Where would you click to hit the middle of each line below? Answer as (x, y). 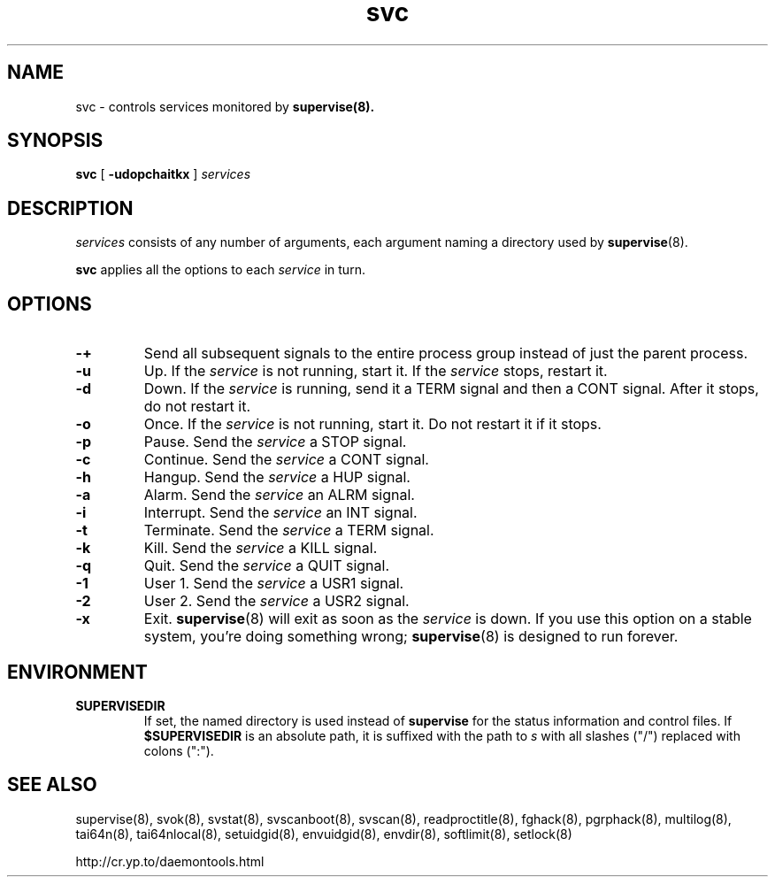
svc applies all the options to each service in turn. (220, 270)
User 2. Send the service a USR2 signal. (276, 601)
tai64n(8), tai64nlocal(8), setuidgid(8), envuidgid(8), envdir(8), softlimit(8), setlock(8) (324, 834)
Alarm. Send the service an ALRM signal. (279, 495)
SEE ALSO (52, 785)
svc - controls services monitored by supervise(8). (225, 106)
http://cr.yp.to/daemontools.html (170, 861)
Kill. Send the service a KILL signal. (261, 548)
